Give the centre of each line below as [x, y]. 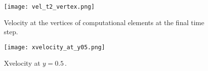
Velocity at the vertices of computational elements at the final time [104, 22]
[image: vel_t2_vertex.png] [49, 7]
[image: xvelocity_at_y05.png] [55, 47]
